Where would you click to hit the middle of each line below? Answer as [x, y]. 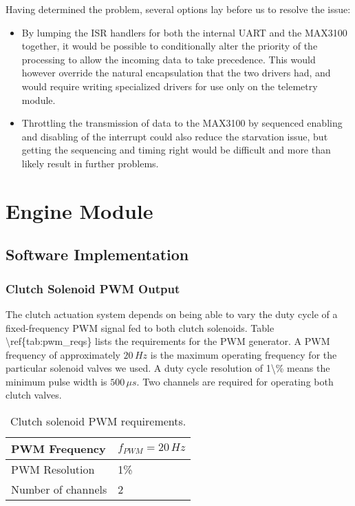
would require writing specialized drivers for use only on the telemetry [170, 86]
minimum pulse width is [56, 381]
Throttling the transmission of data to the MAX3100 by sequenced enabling [182, 123]
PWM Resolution [53, 470]
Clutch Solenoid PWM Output [93, 288]
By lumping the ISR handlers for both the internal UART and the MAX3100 [184, 32]
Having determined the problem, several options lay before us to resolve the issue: [178, 9]
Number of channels [59, 489]
